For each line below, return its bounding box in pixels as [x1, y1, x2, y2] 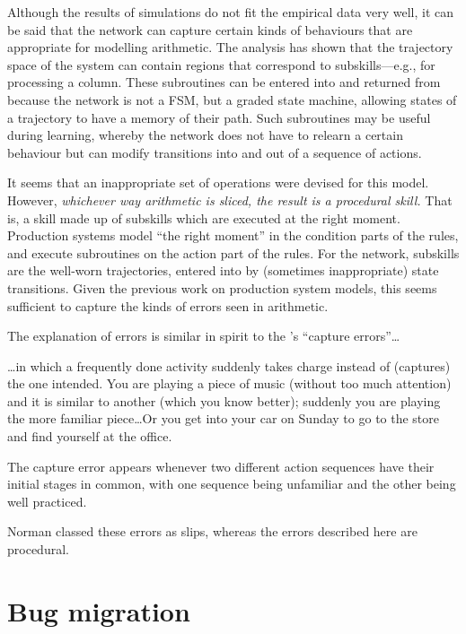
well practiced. [7, 491, 87, 510]
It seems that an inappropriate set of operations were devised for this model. [7, 173, 429, 192]
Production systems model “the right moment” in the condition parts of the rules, [7, 226, 459, 245]
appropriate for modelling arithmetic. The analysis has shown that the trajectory [7, 38, 453, 56]
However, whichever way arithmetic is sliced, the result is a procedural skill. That [7, 190, 453, 209]
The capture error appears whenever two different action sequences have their [7, 456, 435, 475]
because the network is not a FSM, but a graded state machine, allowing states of [7, 90, 457, 109]
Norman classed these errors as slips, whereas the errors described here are [7, 522, 418, 541]
